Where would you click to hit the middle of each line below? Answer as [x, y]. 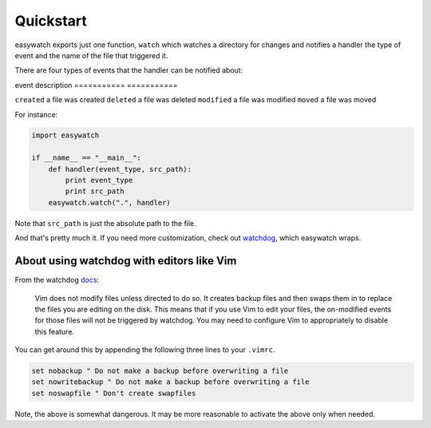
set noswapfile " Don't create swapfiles [114, 393]
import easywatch [65, 135]
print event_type [99, 180]
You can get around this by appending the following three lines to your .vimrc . [145, 350]
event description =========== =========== [97, 85]
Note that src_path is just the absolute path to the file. [106, 223]
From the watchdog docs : [57, 280]
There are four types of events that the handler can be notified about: [129, 70]
